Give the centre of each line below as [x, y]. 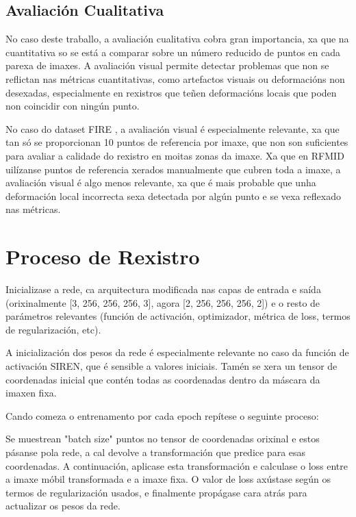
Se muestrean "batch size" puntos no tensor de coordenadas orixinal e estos [163, 439]
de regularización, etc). [53, 329]
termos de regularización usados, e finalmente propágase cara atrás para [156, 492]
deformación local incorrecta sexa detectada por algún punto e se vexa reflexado [173, 196]
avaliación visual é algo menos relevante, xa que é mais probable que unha [161, 182]
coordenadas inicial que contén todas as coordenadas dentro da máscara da [163, 379]
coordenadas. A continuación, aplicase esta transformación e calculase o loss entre [177, 465]
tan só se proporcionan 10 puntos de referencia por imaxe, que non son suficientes [177, 142]
